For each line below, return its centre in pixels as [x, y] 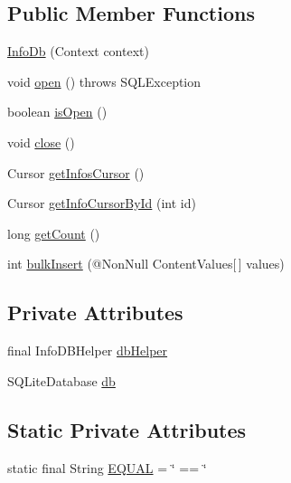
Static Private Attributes [127, 429]
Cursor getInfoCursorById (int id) [102, 203]
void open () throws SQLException [104, 81]
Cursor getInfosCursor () [76, 172]
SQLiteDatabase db [61, 380]
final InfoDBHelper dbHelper [88, 350]
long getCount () [54, 233]
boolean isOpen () [57, 112]
